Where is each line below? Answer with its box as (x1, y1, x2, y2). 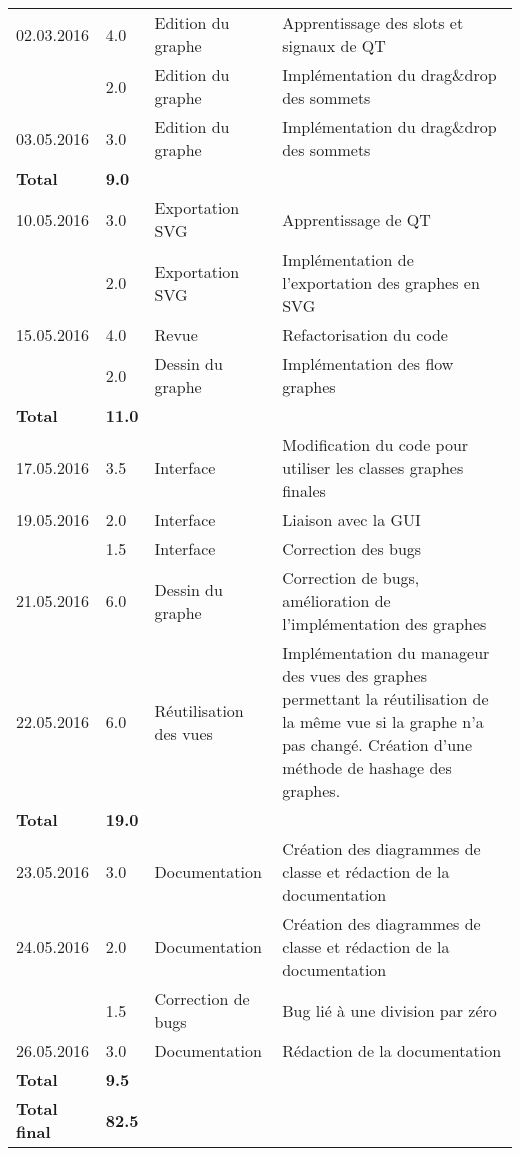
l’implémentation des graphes (282, 612, 487, 635)
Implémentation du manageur (282, 641, 490, 664)
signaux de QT (282, 34, 386, 57)
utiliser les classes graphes (282, 456, 464, 479)
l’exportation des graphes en (282, 271, 480, 294)
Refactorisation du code (282, 323, 448, 346)
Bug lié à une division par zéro (282, 998, 497, 1022)
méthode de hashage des (282, 756, 452, 779)
